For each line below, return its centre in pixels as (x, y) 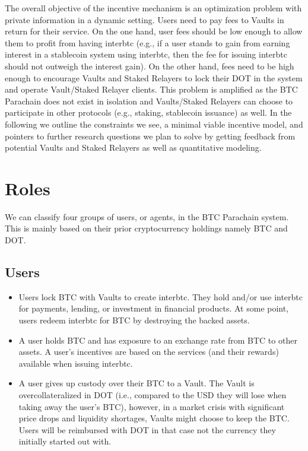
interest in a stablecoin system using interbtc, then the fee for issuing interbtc (146, 54)
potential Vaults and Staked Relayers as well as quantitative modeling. (133, 147)
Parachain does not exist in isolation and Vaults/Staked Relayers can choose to (149, 101)
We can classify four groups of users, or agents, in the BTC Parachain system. (147, 216)
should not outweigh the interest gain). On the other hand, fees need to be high (150, 66)
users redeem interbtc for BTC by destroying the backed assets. (134, 320)
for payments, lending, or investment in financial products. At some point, (154, 308)
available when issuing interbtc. (76, 363)
